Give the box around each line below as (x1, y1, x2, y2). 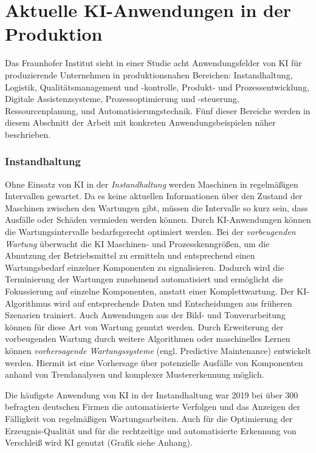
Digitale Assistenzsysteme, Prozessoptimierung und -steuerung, (5, 92, 239, 105)
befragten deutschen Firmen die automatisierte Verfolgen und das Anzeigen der (5, 400, 300, 413)
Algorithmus (5, 296, 51, 309)
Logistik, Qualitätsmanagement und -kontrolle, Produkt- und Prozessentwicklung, (5, 80, 309, 93)
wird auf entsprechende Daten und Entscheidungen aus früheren (53, 296, 292, 309)
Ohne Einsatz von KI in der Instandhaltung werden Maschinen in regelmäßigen (5, 177, 298, 190)
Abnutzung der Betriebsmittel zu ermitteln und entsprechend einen (5, 249, 255, 262)
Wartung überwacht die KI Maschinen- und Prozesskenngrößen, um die (5, 237, 270, 250)
